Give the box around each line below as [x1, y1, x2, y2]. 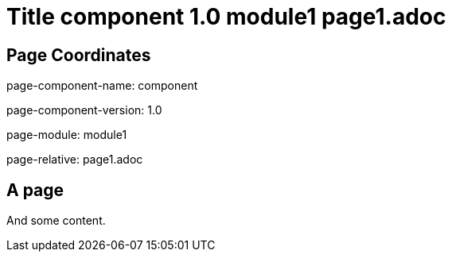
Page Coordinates [6, 44, 151, 65]
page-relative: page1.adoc [6, 152, 143, 167]
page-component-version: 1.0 [6, 103, 162, 117]
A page [6, 179, 64, 200]
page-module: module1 [6, 128, 127, 142]
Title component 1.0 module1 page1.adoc [6, 3, 446, 30]
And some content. [6, 214, 106, 228]
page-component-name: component [6, 79, 198, 93]
